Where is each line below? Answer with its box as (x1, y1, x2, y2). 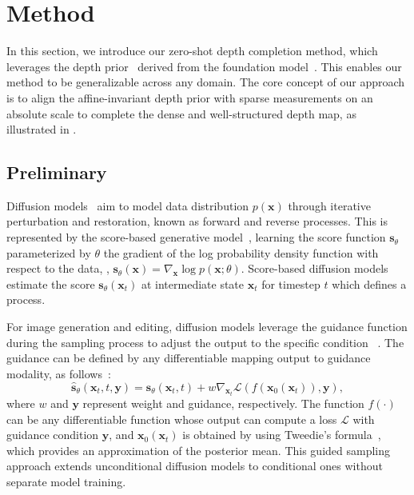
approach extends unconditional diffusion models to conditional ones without (6, 457, 383, 474)
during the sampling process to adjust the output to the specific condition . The (6, 333, 404, 350)
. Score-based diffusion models (241, 260, 388, 277)
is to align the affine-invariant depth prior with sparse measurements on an (6, 89, 373, 106)
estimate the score (6, 275, 95, 292)
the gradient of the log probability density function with (103, 244, 379, 261)
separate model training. (6, 473, 126, 490)
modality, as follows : (6, 365, 111, 381)
